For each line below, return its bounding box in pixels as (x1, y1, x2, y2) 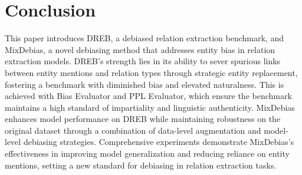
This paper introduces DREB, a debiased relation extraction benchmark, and (5, 32, 284, 44)
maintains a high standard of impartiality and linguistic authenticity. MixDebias (5, 101, 295, 113)
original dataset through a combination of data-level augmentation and (5, 124, 261, 136)
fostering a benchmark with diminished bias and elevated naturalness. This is (5, 78, 284, 90)
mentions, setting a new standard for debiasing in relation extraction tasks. (5, 159, 277, 171)
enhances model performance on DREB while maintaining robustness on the (5, 113, 281, 125)
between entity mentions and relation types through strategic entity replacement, (5, 66, 298, 78)
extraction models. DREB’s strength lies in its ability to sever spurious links (5, 55, 281, 67)
